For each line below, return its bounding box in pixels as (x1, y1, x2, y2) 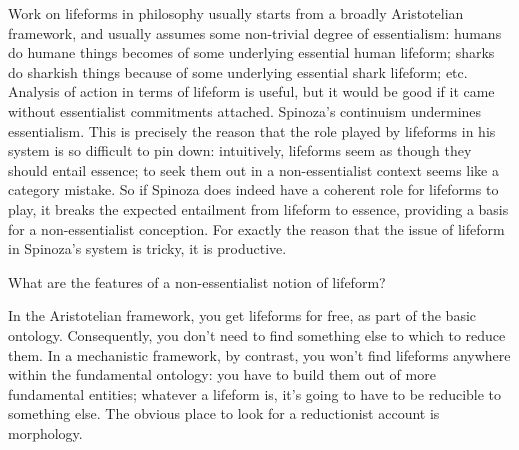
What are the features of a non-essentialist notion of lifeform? (8, 271, 386, 292)
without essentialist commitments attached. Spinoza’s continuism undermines (8, 100, 482, 121)
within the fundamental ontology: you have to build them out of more (8, 364, 436, 385)
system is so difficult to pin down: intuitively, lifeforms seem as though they (8, 140, 472, 161)
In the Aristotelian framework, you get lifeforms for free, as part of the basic (8, 305, 477, 326)
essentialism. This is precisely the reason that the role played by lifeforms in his (8, 120, 496, 141)
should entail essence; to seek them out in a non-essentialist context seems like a (8, 159, 499, 180)
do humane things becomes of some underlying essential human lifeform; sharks (8, 42, 495, 63)
